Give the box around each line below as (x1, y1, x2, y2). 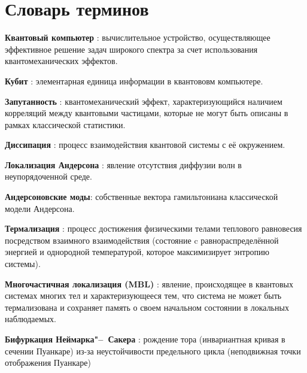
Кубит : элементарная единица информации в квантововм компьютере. (5, 74, 263, 87)
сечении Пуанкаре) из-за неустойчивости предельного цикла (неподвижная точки (5, 344, 301, 357)
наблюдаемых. (5, 313, 56, 325)
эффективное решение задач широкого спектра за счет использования (5, 43, 258, 55)
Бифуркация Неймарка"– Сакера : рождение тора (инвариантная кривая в (5, 333, 285, 345)
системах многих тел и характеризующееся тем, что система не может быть (5, 289, 282, 302)
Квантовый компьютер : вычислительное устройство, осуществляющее (5, 31, 270, 44)
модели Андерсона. (5, 202, 75, 214)
